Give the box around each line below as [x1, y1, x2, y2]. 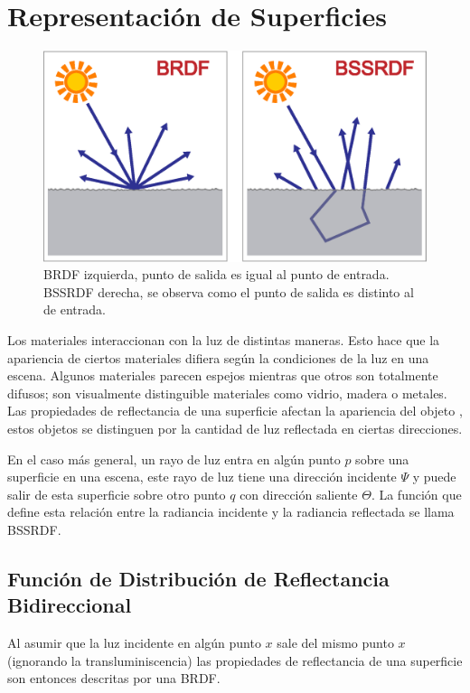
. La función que [371, 484, 462, 503]
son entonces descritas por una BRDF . [7, 669, 221, 688]
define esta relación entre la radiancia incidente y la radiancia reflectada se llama [7, 502, 455, 521]
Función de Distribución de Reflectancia [7, 564, 390, 592]
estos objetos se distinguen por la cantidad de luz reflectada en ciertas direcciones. [7, 419, 463, 437]
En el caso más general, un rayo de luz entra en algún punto [7, 449, 341, 468]
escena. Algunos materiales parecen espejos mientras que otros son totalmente [7, 366, 438, 385]
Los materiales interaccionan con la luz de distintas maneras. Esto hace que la [7, 331, 440, 350]
